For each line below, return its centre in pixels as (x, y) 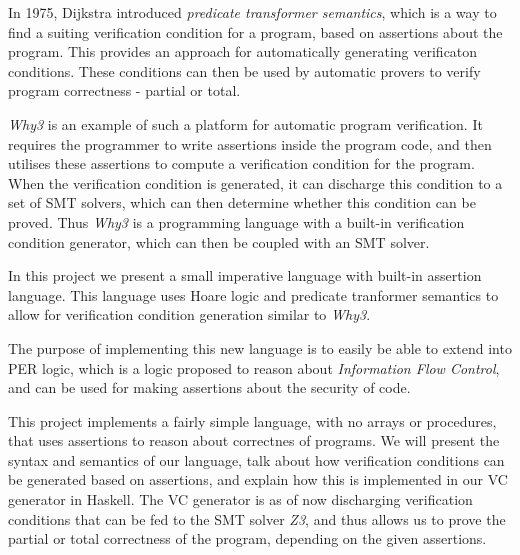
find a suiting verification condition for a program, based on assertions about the (255, 31)
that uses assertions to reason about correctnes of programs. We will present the (254, 440)
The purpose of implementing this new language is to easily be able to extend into (260, 347)
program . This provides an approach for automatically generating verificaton (243, 51)
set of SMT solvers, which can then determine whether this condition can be (242, 202)
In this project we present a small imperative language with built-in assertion (245, 275)
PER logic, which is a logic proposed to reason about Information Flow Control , (254, 367)
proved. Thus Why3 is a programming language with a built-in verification (236, 221)
